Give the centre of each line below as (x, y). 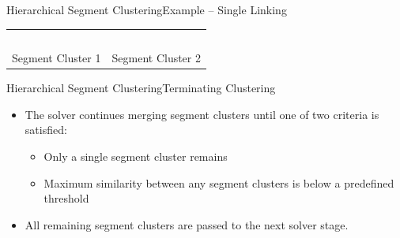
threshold (66, 198)
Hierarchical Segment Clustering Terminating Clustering (141, 88)
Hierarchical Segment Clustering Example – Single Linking (147, 9)
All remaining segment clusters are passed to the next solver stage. (187, 224)
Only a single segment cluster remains (136, 156)
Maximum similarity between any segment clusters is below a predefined (219, 182)
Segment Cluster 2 (156, 58)
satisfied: (46, 130)
